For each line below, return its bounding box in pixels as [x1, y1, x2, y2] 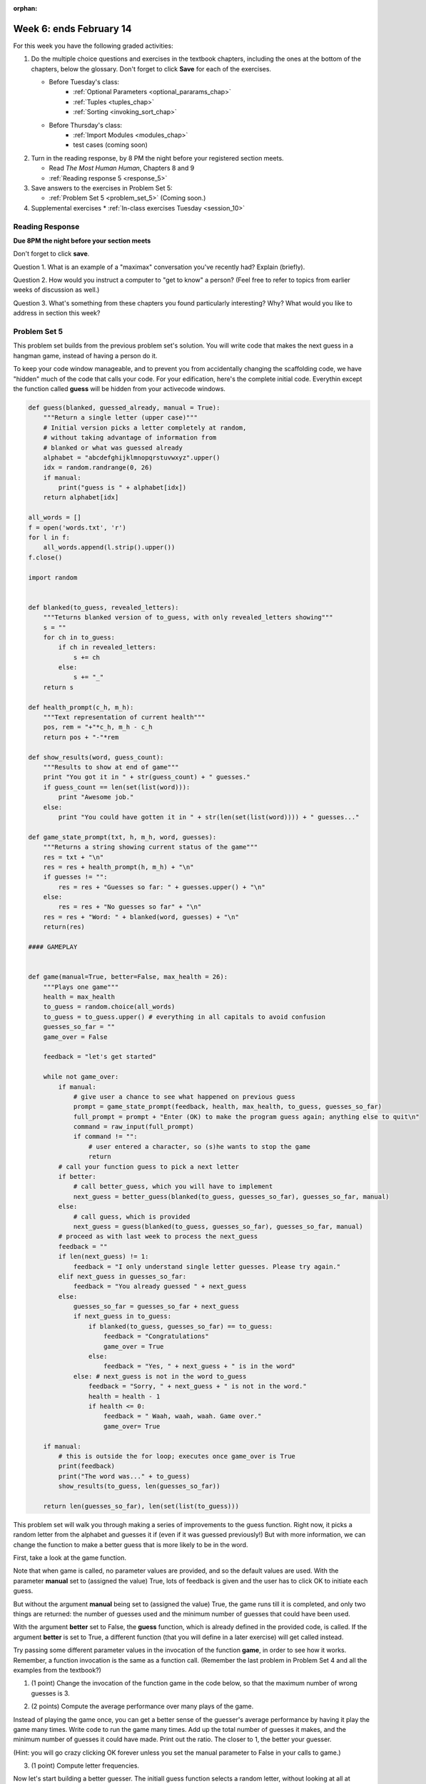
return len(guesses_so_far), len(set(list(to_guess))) [43, 1502, 239, 1510]
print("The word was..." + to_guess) [58, 1472, 191, 1480]
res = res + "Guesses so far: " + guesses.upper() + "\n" [58, 883, 265, 891]
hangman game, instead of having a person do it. [13, 351, 158, 360]
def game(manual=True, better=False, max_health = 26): [28, 973, 228, 981]
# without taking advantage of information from [43, 434, 217, 442]
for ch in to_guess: [43, 633, 116, 642]
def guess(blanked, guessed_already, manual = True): [28, 403, 220, 412]
